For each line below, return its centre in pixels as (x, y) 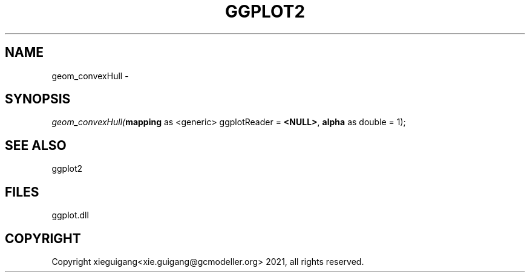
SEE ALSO (36, 145)
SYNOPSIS (38, 99)
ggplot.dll (70, 215)
